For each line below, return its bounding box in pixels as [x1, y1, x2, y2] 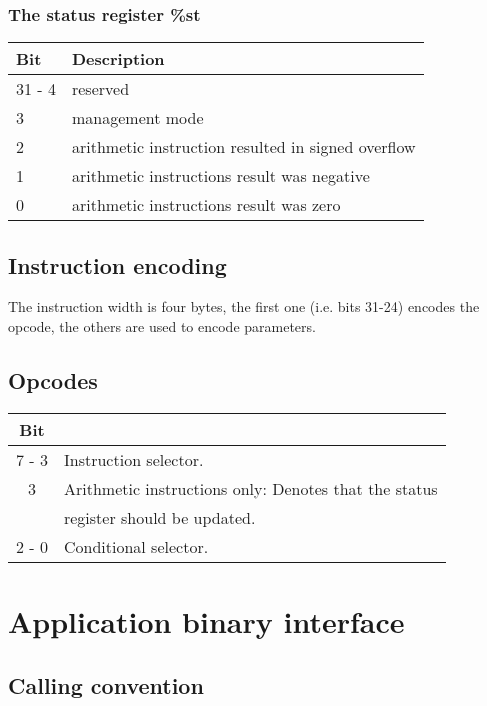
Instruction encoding [8, 249, 227, 280]
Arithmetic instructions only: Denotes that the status [63, 476, 438, 500]
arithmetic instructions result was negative [71, 164, 370, 188]
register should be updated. [63, 505, 256, 529]
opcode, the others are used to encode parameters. [8, 316, 316, 337]
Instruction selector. [63, 447, 204, 471]
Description [71, 47, 165, 71]
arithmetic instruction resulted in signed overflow [71, 135, 416, 159]
